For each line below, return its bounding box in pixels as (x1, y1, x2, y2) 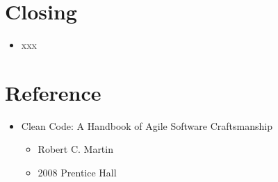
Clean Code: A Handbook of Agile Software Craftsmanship (21, 118, 272, 133)
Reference (5, 78, 101, 106)
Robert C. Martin (38, 142, 113, 156)
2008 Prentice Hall (38, 165, 117, 180)
